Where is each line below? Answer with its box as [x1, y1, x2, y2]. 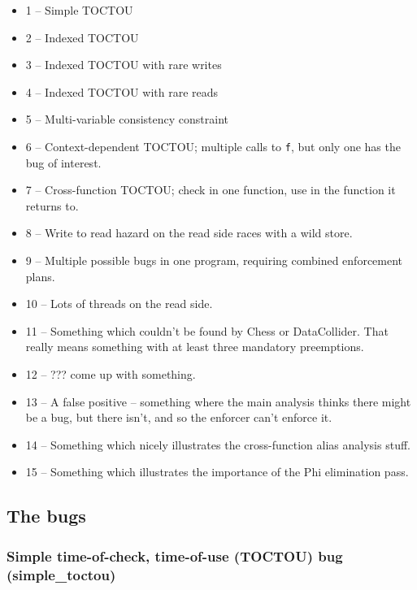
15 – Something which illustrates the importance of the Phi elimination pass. [25, 463, 409, 480]
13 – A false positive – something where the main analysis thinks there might [25, 393, 411, 410]
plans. [25, 267, 55, 284]
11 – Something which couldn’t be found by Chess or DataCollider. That [25, 322, 389, 339]
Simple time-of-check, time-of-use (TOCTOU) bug [7, 545, 343, 566]
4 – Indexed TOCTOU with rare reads [25, 83, 219, 100]
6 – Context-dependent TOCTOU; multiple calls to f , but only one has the [25, 137, 401, 154]
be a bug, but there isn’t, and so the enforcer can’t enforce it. [25, 409, 332, 426]
